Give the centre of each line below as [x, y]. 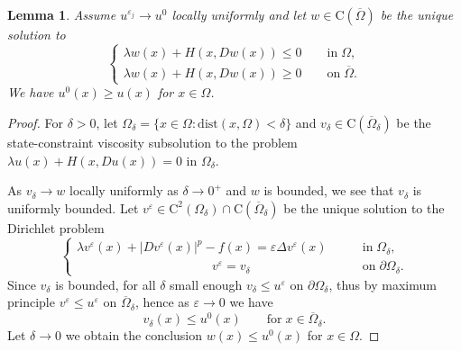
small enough [206, 284]
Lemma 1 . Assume [62, 14]
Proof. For [36, 122]
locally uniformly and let [239, 14]
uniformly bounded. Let [73, 207]
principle [31, 302]
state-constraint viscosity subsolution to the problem [152, 142]
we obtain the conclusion [134, 335]
